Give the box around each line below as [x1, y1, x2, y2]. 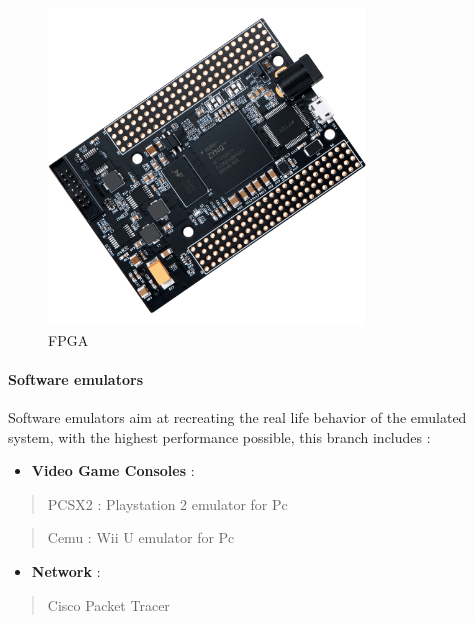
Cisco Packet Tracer [47, 594, 170, 615]
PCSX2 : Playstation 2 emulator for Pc [47, 493, 288, 514]
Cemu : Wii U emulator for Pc [47, 527, 235, 548]
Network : [31, 560, 101, 581]
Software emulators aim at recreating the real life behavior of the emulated [8, 406, 467, 427]
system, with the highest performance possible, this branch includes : [8, 426, 431, 447]
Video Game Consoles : [31, 460, 195, 481]
